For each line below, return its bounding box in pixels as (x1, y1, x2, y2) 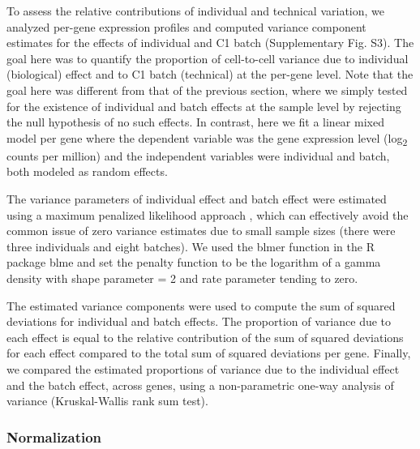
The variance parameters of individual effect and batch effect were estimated (6, 190, 387, 207)
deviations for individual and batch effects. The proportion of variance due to (6, 313, 392, 330)
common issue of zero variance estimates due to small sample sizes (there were (6, 222, 396, 239)
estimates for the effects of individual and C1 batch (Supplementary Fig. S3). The (6, 34, 414, 51)
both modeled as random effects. (6, 163, 168, 180)
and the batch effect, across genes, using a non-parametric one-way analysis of (6, 376, 394, 393)
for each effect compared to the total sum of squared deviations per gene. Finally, (6, 344, 411, 361)
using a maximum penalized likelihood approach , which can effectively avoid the (6, 206, 409, 223)
